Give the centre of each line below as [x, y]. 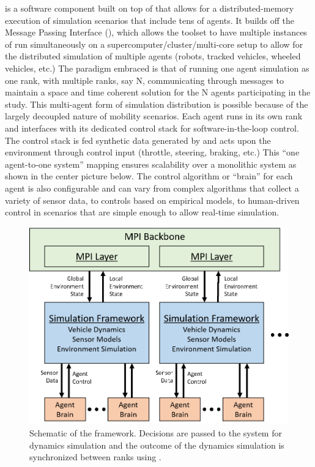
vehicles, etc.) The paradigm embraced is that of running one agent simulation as [157, 68]
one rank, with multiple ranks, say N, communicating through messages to [144, 80]
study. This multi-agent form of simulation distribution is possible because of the [157, 104]
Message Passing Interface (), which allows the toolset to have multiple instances [156, 32]
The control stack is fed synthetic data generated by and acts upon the [138, 140]
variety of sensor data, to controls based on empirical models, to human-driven [152, 200]
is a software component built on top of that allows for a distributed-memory [150, 8]
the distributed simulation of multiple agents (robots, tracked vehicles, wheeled [153, 56]
